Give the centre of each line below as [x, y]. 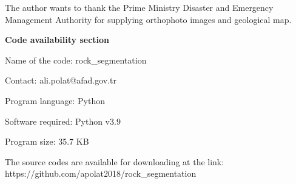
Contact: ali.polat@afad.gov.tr [61, 80]
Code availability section [57, 40]
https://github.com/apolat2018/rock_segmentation [101, 173]
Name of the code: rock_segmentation [76, 60]
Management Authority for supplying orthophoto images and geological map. [148, 19]
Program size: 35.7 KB [47, 141]
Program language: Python [55, 100]
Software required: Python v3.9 [63, 121]
